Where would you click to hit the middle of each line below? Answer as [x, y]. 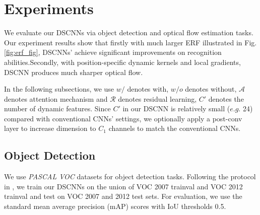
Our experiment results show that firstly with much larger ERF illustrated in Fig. [131, 42]
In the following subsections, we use [59, 89]
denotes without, [211, 89]
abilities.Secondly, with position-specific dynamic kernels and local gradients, [122, 62]
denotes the [226, 98]
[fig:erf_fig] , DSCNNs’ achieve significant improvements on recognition [113, 52]
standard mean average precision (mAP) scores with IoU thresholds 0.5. [115, 206]
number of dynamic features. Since [57, 109]
